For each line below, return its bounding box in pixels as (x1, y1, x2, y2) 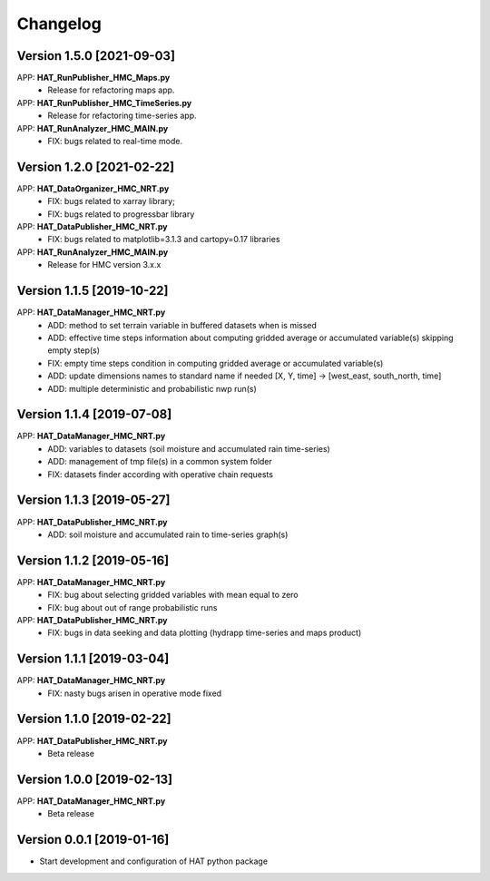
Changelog (16, 14, 102, 34)
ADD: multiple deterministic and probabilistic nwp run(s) (47, 383, 258, 394)
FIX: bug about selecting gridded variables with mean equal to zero (47, 590, 299, 601)
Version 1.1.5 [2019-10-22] (16, 283, 169, 299)
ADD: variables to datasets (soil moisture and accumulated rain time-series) (47, 443, 330, 454)
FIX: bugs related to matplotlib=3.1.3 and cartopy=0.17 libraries (47, 234, 280, 245)
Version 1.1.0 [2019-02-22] (16, 711, 171, 727)
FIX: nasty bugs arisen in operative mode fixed (47, 688, 222, 699)
